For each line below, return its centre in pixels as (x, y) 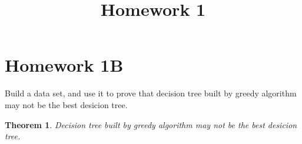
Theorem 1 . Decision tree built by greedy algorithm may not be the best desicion (151, 124)
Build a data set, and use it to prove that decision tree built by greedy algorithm (151, 93)
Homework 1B (64, 65)
